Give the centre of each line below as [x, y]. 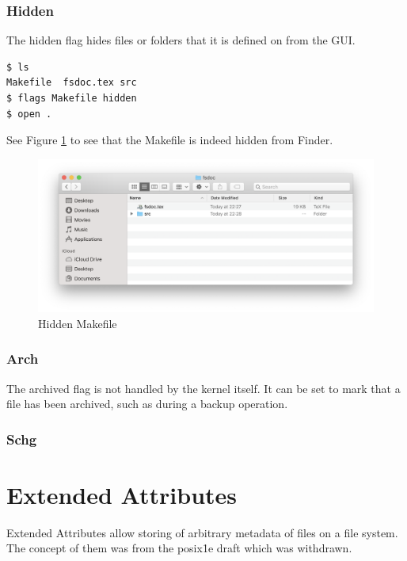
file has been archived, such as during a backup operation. [147, 404]
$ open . [29, 114]
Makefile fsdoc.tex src [72, 83]
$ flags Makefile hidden [72, 98]
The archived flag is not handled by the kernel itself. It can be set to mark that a [203, 388]
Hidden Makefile [78, 323]
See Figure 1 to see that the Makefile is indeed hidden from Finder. [170, 140]
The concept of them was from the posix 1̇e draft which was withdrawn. [179, 548]
